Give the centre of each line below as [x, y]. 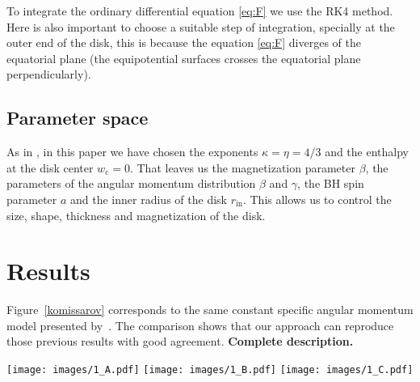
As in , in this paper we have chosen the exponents [132, 152]
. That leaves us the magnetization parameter [242, 167]
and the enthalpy [367, 152]
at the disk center [50, 167]
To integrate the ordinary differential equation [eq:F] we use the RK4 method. [200, 11]
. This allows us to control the [317, 199]
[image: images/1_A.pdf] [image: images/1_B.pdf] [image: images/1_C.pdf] [210, 370]
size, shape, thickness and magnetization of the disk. [136, 215]
